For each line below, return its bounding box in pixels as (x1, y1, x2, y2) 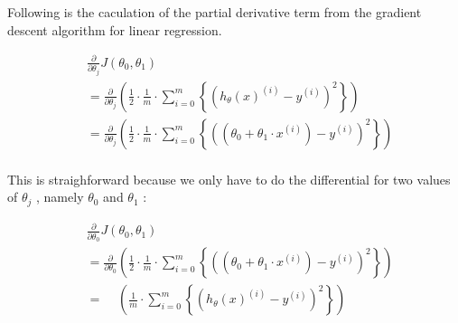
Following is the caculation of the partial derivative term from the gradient (7, 3, 422, 21)
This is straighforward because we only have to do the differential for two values (7, 169, 451, 188)
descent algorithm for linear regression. (7, 20, 222, 39)
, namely (36, 187, 84, 206)
